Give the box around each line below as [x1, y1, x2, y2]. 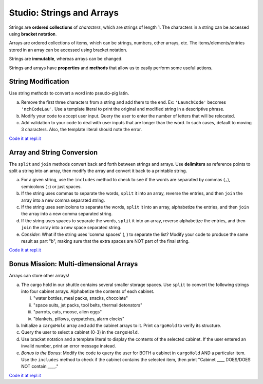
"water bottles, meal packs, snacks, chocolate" [33, 295, 128, 301]
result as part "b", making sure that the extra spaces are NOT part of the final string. [21, 238, 190, 244]
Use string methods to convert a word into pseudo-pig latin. [9, 90, 129, 96]
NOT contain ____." [21, 364, 58, 369]
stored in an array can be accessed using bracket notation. [9, 47, 128, 53]
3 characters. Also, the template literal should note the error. [21, 127, 142, 133]
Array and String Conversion [9, 148, 98, 156]
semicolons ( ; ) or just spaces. [21, 183, 82, 190]
